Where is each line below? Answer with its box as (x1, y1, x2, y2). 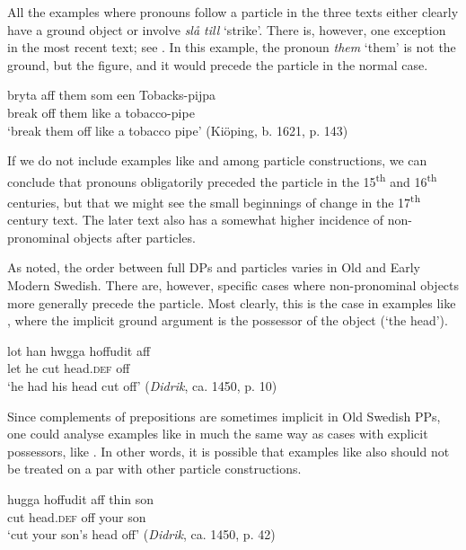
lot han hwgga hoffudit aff (7, 341, 151, 359)
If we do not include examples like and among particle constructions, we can (7, 151, 427, 170)
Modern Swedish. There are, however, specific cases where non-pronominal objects (7, 276, 460, 295)
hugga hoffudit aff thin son (7, 489, 154, 508)
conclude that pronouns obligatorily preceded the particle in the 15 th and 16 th (7, 169, 437, 191)
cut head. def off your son (7, 507, 146, 526)
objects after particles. (73, 227, 196, 246)
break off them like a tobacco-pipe (7, 102, 195, 121)
